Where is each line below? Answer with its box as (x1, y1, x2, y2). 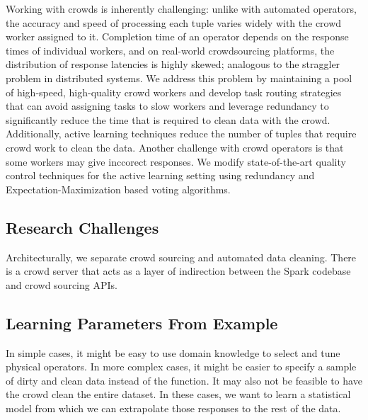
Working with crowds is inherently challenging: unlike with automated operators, (6, 1, 357, 16)
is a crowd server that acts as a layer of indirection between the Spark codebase (6, 263, 351, 278)
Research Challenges (6, 216, 159, 238)
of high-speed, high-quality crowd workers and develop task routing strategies (6, 84, 342, 99)
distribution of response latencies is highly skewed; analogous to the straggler (6, 57, 340, 72)
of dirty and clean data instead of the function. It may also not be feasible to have (6, 373, 362, 387)
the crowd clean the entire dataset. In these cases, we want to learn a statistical (6, 387, 351, 402)
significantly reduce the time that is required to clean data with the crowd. (6, 112, 330, 127)
